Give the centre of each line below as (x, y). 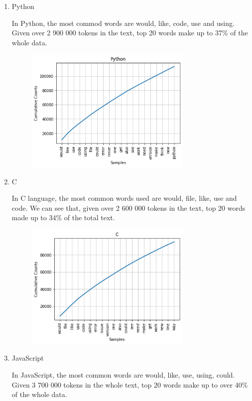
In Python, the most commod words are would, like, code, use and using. (123, 23)
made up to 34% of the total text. (63, 217)
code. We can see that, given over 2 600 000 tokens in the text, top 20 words (128, 207)
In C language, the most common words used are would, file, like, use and (124, 198)
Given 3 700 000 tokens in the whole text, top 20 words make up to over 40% (130, 384)
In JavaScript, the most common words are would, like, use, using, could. (123, 375)
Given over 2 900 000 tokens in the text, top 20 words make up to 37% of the (130, 33)
